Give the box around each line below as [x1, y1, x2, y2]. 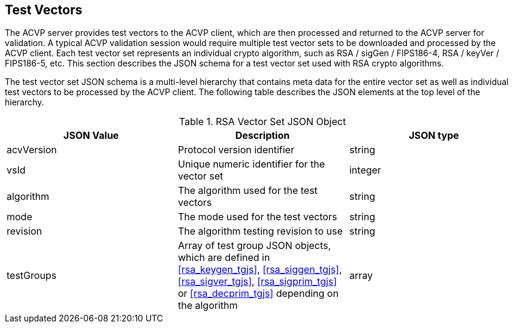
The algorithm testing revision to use [177, 225, 343, 238]
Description [235, 129, 290, 142]
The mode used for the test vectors [177, 211, 337, 223]
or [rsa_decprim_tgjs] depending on [177, 287, 339, 300]
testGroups [7, 269, 57, 282]
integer [349, 164, 381, 177]
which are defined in [177, 251, 270, 264]
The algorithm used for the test [177, 184, 318, 197]
